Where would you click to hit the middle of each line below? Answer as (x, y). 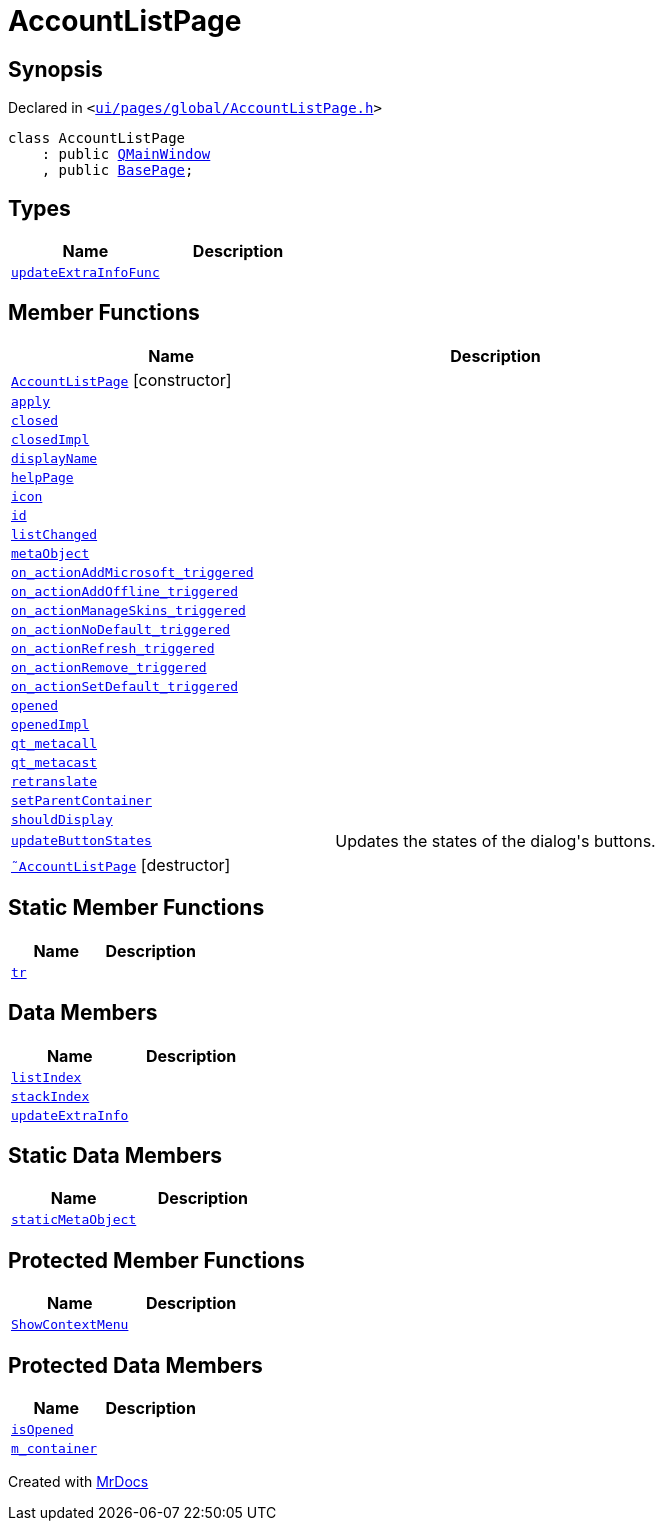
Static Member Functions (136, 908)
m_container (54, 1449)
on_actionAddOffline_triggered (124, 591)
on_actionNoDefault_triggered (121, 629)
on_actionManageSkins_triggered (128, 610)
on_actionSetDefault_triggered (124, 686)
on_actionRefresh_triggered (113, 648)
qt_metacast (54, 762)
